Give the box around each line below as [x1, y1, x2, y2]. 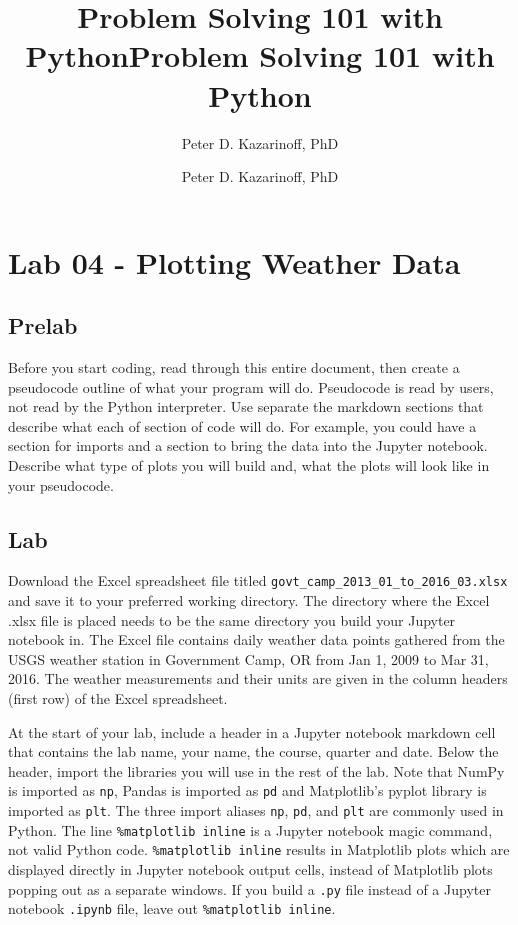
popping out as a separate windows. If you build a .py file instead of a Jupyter [8, 878, 491, 899]
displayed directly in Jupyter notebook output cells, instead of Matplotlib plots [8, 859, 493, 880]
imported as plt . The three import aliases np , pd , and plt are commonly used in [8, 800, 504, 821]
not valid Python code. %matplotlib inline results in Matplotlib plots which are [8, 839, 510, 860]
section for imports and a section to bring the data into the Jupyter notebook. [8, 435, 488, 456]
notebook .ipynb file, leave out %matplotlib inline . [8, 898, 336, 919]
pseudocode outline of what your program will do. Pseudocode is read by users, [8, 376, 494, 397]
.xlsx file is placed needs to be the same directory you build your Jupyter [8, 609, 456, 630]
